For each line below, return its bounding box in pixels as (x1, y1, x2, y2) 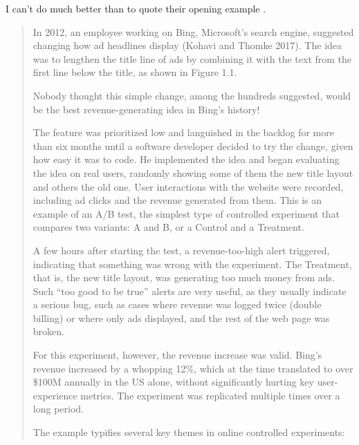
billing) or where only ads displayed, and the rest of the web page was (33, 310, 330, 325)
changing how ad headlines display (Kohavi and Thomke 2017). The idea (33, 38, 342, 53)
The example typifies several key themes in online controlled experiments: (33, 425, 345, 439)
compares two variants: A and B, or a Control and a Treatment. (33, 220, 304, 234)
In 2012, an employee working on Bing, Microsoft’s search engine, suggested (33, 24, 354, 39)
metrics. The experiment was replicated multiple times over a (80, 388, 340, 402)
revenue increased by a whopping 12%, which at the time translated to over (33, 361, 353, 375)
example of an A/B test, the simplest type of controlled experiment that (33, 206, 340, 220)
